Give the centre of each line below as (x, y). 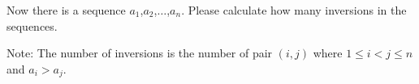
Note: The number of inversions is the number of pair (140, 53)
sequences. (32, 25)
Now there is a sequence (66, 10)
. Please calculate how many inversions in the (294, 10)
